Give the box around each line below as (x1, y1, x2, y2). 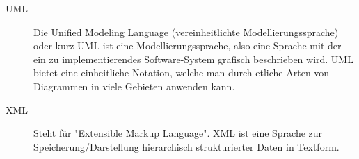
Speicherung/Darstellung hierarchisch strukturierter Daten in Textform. (33, 139, 340, 153)
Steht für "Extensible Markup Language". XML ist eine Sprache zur (33, 126, 323, 140)
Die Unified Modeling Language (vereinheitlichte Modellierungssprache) (33, 24, 339, 39)
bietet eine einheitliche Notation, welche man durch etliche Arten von (33, 65, 330, 80)
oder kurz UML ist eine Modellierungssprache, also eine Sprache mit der (33, 38, 342, 53)
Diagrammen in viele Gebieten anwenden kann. (33, 78, 235, 93)
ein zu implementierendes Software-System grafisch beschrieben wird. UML (33, 51, 353, 66)
